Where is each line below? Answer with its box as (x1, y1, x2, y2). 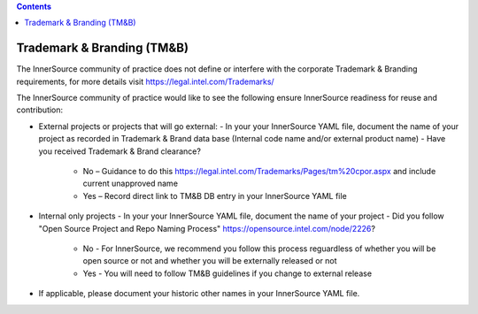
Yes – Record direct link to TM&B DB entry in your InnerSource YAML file (82, 190, 347, 201)
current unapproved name (82, 178, 179, 189)
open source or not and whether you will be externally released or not (82, 256, 337, 266)
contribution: (16, 104, 64, 115)
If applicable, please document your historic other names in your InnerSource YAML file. (38, 288, 360, 299)
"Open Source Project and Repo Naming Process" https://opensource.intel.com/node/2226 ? (38, 223, 376, 234)
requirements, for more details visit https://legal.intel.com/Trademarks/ (16, 76, 274, 87)
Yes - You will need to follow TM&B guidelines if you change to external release (82, 268, 372, 279)
